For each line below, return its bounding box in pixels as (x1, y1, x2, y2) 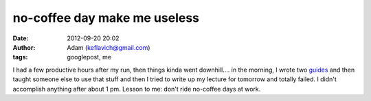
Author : (12, 43, 36, 51)
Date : (12, 34, 29, 42)
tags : (12, 53, 28, 61)
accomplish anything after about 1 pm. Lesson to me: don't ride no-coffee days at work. (12, 85, 261, 93)
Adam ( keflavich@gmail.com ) (67, 43, 150, 51)
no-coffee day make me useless (12, 10, 199, 25)
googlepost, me (67, 53, 111, 61)
